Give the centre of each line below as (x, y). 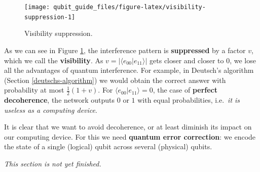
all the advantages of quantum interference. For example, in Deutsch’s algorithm (129, 70)
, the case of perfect (185, 90)
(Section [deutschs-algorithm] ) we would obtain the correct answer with (115, 80)
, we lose (243, 60)
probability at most (34, 90)
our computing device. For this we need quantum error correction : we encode (130, 136)
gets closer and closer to (187, 60)
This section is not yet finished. (53, 164)
